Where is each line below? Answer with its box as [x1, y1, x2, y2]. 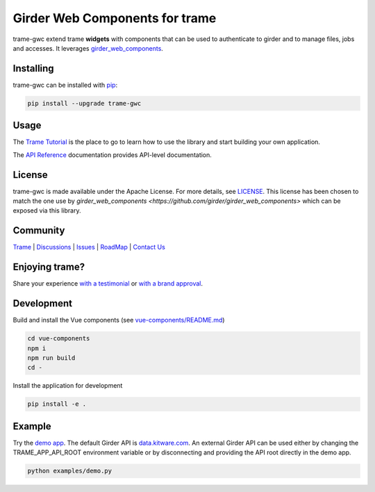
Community [12, 224, 65, 236]
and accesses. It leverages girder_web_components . [12, 44, 163, 52]
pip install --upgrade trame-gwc [27, 99, 142, 107]
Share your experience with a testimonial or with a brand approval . [12, 279, 203, 288]
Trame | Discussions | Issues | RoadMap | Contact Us [12, 243, 166, 252]
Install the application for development [12, 382, 123, 390]
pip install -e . [27, 400, 87, 408]
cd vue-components [27, 334, 90, 343]
